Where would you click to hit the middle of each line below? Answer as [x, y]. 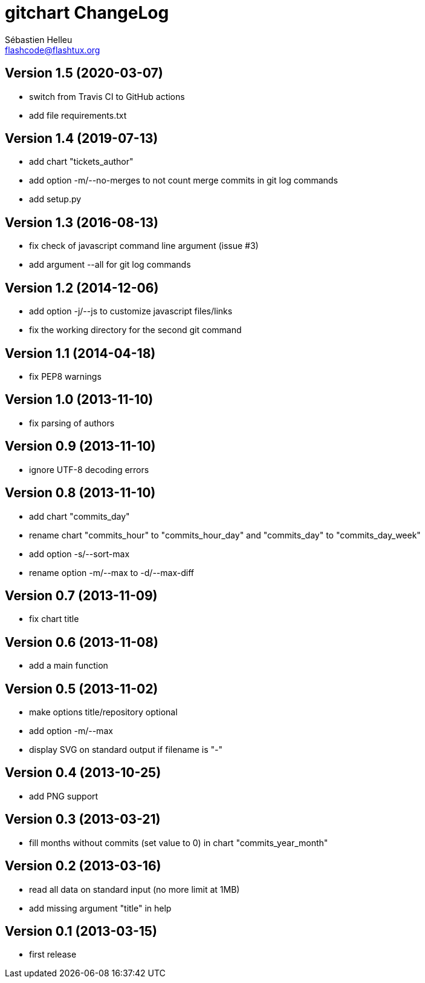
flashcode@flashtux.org [53, 50]
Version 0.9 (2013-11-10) [80, 446]
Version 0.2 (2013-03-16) [83, 866]
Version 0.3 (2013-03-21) [83, 819]
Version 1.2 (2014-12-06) [82, 288]
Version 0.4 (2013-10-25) [83, 773]
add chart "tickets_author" [81, 162]
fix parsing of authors [72, 423]
